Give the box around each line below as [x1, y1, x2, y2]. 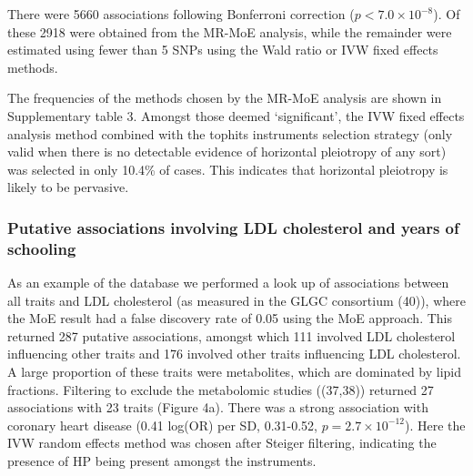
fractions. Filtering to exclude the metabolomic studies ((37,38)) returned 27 [7, 380, 434, 399]
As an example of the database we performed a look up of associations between [7, 273, 449, 292]
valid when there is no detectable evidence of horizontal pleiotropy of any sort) [7, 142, 447, 161]
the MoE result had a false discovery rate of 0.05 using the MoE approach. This [7, 309, 452, 328]
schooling [7, 237, 76, 259]
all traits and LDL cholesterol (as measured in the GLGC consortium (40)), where [7, 290, 466, 309]
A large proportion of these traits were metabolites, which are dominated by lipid [7, 362, 462, 381]
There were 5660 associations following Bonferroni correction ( [7, 5, 355, 23]
